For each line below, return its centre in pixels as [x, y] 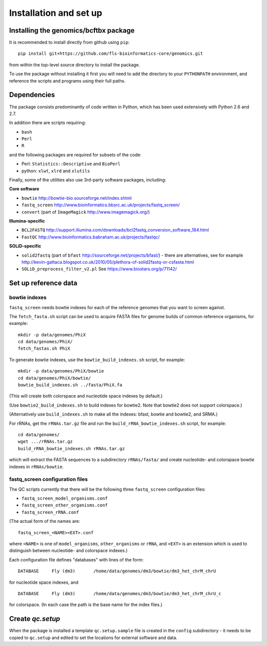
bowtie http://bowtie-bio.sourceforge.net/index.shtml [77, 198]
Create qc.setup [35, 619]
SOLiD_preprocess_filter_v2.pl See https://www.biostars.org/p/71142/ [99, 269]
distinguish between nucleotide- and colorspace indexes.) [68, 551]
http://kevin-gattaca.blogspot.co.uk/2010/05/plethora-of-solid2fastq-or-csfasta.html [108, 262]
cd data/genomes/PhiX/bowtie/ [55, 378]
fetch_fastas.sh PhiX [44, 348]
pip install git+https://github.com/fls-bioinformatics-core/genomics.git [111, 54]
